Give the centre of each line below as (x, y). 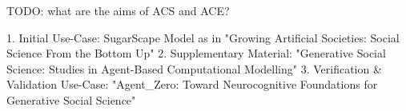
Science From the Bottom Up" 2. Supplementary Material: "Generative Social (196, 53)
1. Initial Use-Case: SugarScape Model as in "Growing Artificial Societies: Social (203, 37)
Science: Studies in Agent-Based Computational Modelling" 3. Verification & (194, 68)
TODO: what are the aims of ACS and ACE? (118, 10)
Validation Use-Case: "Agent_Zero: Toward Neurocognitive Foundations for (192, 84)
